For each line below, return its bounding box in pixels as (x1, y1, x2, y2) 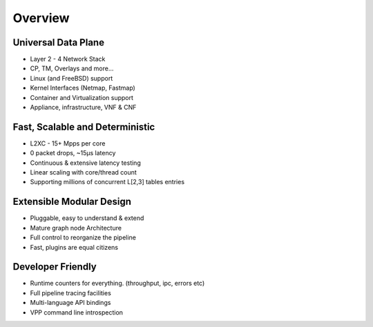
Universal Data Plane (12, 37, 105, 48)
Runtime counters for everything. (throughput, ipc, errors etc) (30, 279, 205, 288)
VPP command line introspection (30, 308, 124, 317)
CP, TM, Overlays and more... (30, 64, 114, 72)
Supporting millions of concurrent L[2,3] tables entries (30, 178, 185, 186)
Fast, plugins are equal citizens (30, 243, 119, 251)
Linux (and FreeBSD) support (30, 74, 113, 82)
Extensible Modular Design (12, 196, 131, 208)
